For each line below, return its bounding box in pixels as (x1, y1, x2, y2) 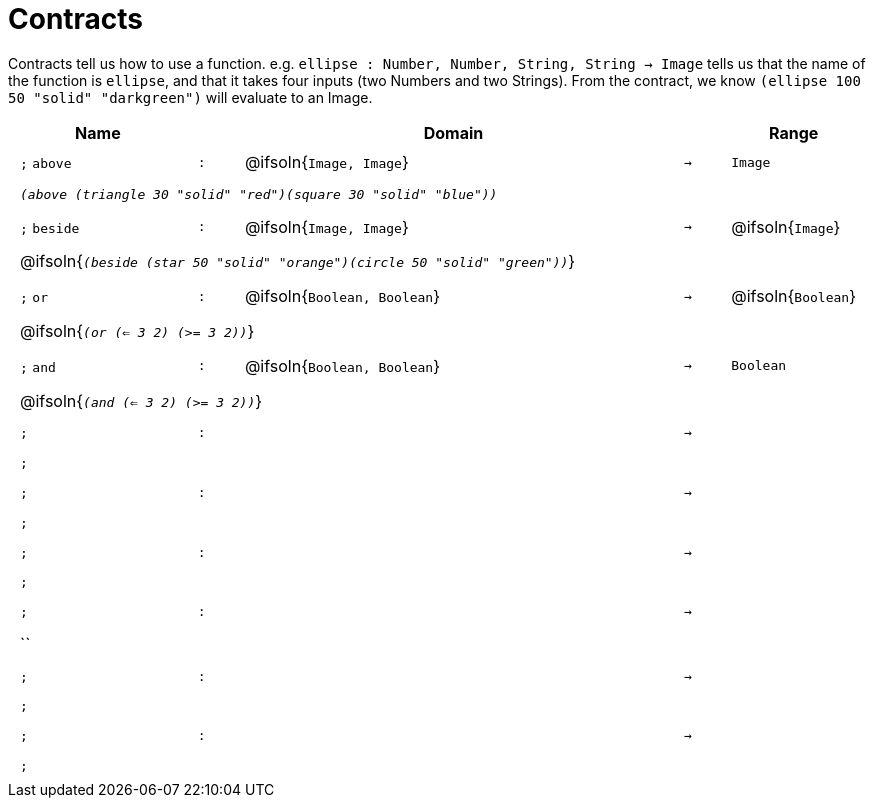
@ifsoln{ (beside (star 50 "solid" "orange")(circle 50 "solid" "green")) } (20, 251, 576, 272)
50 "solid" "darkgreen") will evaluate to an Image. (8, 88, 373, 106)
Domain (423, 122, 484, 143)
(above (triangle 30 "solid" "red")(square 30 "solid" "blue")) (20, 186, 498, 202)
